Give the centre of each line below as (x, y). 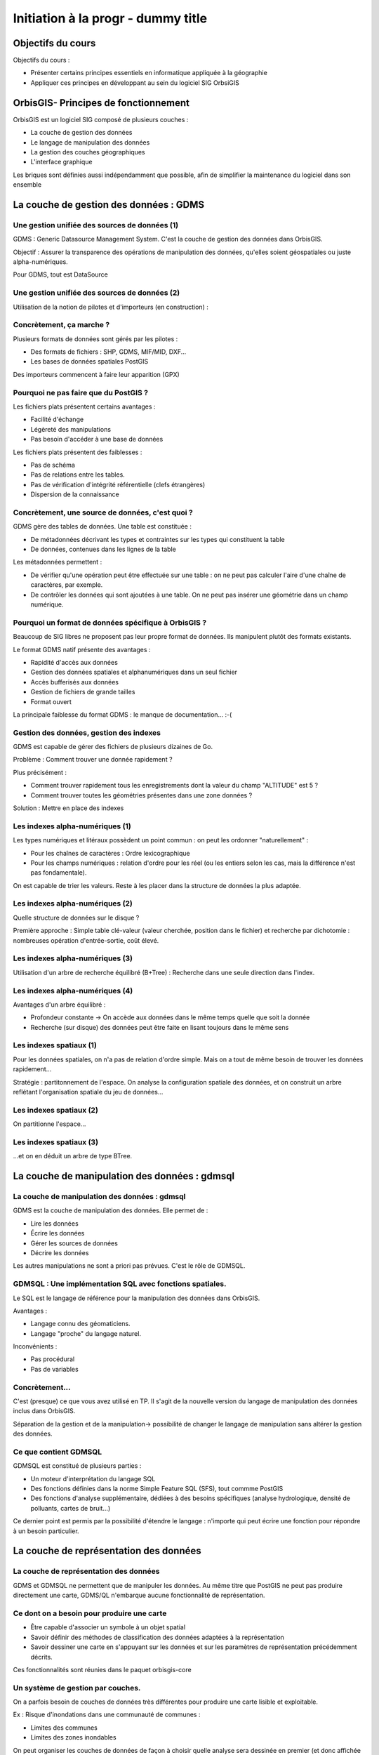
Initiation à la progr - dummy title (110, 18)
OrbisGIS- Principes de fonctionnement (101, 103)
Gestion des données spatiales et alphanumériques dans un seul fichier (134, 672)
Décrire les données (60, 1252)
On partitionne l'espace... (49, 1124)
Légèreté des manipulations (71, 429)
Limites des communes (64, 1728)
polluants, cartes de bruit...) (71, 1508)
